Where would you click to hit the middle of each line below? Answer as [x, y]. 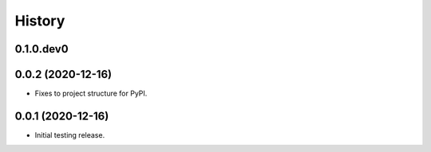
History [40, 21]
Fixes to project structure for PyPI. [91, 94]
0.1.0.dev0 [42, 49]
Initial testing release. [70, 134]
